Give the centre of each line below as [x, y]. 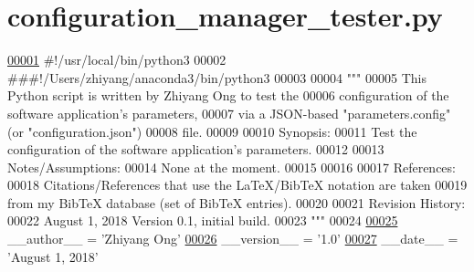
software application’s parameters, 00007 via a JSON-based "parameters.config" [229, 113]
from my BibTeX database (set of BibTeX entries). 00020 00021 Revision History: [237, 202]
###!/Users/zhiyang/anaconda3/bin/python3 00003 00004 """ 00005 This [217, 77]
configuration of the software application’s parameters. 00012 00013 [196, 149]
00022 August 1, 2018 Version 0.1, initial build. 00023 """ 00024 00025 [203, 220]
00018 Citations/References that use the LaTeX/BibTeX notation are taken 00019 [237, 185]
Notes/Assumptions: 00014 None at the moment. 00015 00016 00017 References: [232, 167]
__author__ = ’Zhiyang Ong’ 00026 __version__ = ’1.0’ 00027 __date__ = [233, 239]
